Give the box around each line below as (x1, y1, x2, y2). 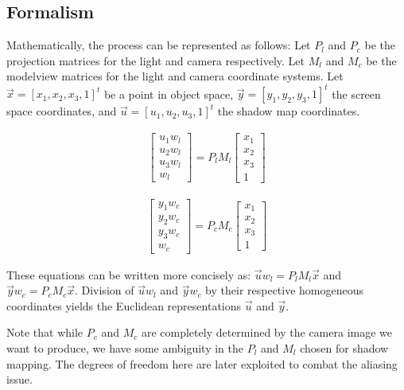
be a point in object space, (103, 85, 234, 102)
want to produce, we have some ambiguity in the (6, 339, 243, 356)
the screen (332, 85, 381, 102)
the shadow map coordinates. (217, 103, 360, 119)
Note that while (6, 324, 84, 341)
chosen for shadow (300, 339, 389, 356)
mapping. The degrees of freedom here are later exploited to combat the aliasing (6, 355, 398, 372)
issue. (6, 371, 33, 388)
